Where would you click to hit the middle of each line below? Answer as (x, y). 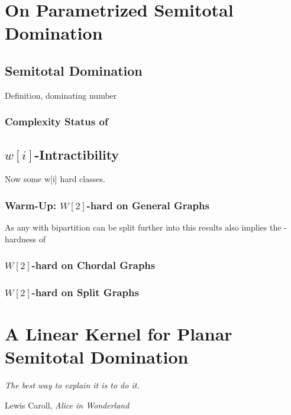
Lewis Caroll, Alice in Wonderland (67, 405)
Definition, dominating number (61, 95)
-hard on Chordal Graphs (93, 265)
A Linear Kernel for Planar (119, 334)
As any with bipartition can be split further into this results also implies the (143, 227)
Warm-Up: (30, 205)
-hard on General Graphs (148, 205)
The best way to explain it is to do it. (72, 385)
